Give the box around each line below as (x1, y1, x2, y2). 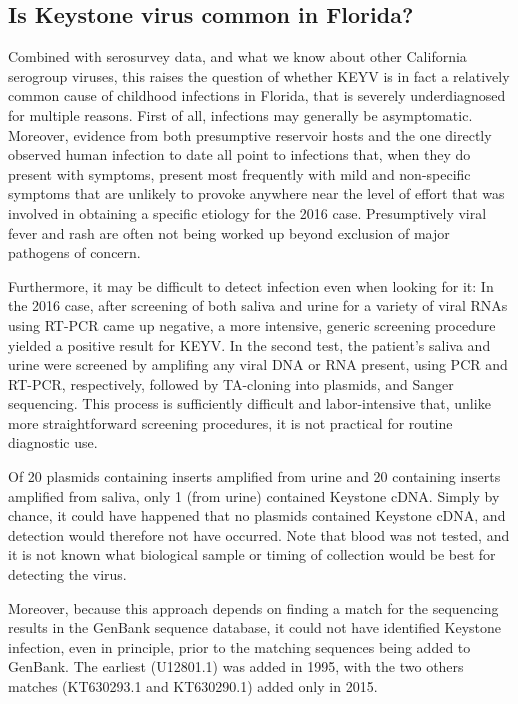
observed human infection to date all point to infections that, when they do (8, 144, 471, 165)
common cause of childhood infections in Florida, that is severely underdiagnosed (8, 85, 506, 106)
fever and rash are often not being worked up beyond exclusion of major (8, 222, 450, 243)
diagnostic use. (8, 432, 98, 453)
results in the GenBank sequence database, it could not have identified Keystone (8, 617, 502, 638)
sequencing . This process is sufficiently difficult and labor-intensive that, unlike (8, 393, 491, 414)
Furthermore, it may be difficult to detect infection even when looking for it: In (8, 275, 494, 296)
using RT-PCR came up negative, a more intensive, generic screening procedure (8, 314, 496, 335)
